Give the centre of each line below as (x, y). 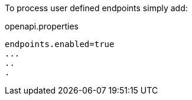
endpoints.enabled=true (60, 44)
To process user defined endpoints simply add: (96, 8)
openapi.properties (42, 26)
